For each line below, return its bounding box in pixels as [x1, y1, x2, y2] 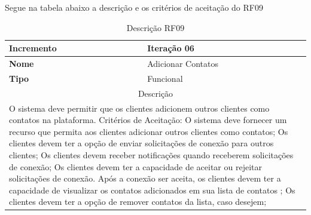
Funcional [147, 72, 183, 84]
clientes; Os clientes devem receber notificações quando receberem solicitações [9, 148, 294, 161]
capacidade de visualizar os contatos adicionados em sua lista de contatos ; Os [9, 183, 295, 196]
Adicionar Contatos [147, 57, 218, 70]
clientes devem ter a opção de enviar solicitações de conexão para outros [9, 137, 274, 149]
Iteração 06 [147, 42, 194, 54]
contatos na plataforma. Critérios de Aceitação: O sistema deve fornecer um [9, 113, 287, 126]
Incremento [9, 42, 57, 54]
